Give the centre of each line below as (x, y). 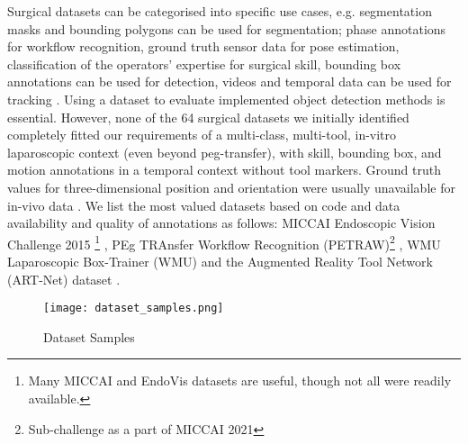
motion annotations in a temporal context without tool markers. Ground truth (224, 170)
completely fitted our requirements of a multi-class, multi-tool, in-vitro (202, 135)
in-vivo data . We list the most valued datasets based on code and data (204, 205)
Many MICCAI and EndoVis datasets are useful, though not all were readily (240, 381)
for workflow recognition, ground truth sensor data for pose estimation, (203, 46)
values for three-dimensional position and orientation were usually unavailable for (231, 187)
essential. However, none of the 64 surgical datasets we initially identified (208, 117)
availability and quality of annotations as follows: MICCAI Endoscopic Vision (221, 223)
